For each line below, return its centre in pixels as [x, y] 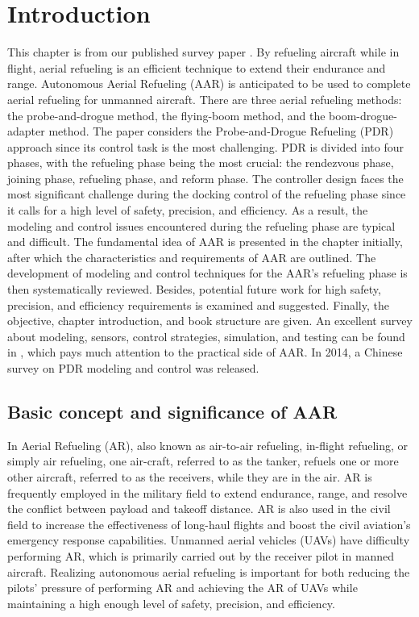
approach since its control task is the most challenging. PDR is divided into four [205, 146]
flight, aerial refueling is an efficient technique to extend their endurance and [197, 67]
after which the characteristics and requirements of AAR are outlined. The [192, 257]
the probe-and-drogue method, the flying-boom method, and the [166, 115]
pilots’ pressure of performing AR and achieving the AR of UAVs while [183, 588]
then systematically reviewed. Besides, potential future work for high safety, [194, 289]
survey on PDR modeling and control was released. [133, 368]
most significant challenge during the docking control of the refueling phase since [207, 194]
